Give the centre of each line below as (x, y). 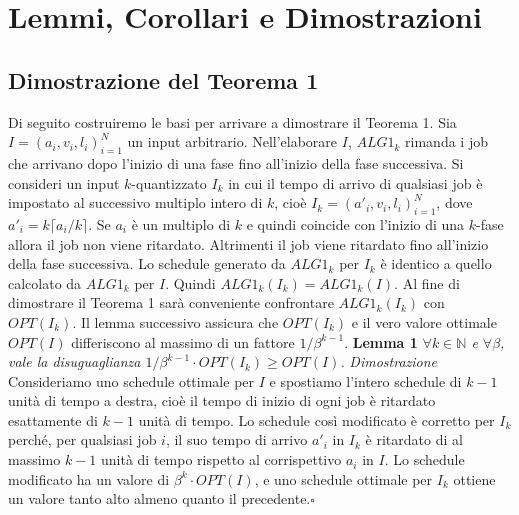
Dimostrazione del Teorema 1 (163, 79)
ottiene (474, 478)
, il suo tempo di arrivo (236, 439)
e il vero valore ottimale (424, 321)
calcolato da (45, 282)
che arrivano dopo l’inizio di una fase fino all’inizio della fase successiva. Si (236, 162)
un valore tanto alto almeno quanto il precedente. (159, 498)
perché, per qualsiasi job (82, 439)
